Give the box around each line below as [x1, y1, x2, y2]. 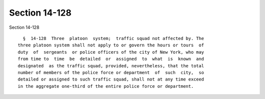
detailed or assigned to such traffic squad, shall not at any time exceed [18, 77, 204, 82]
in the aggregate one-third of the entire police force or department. [18, 83, 194, 89]
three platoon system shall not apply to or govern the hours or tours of [18, 42, 204, 48]
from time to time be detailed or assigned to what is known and [18, 56, 204, 62]
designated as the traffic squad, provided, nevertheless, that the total [18, 63, 204, 68]
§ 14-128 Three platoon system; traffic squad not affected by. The [23, 36, 204, 41]
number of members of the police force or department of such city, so [18, 70, 204, 75]
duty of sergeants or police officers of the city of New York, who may [18, 49, 204, 55]
